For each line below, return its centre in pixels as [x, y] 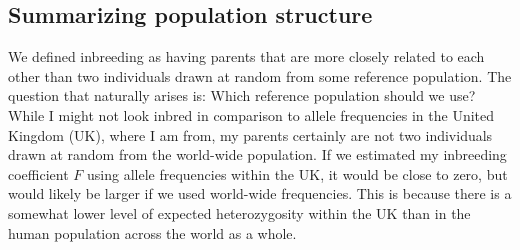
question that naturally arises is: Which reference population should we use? [242, 95]
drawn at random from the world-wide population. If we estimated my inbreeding [257, 154]
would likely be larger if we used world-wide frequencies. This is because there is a [260, 193]
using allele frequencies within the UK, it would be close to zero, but [297, 173]
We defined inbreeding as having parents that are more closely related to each [246, 56]
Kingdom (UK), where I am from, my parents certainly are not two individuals [250, 134]
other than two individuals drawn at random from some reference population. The [260, 75]
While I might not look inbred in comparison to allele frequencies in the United [251, 114]
